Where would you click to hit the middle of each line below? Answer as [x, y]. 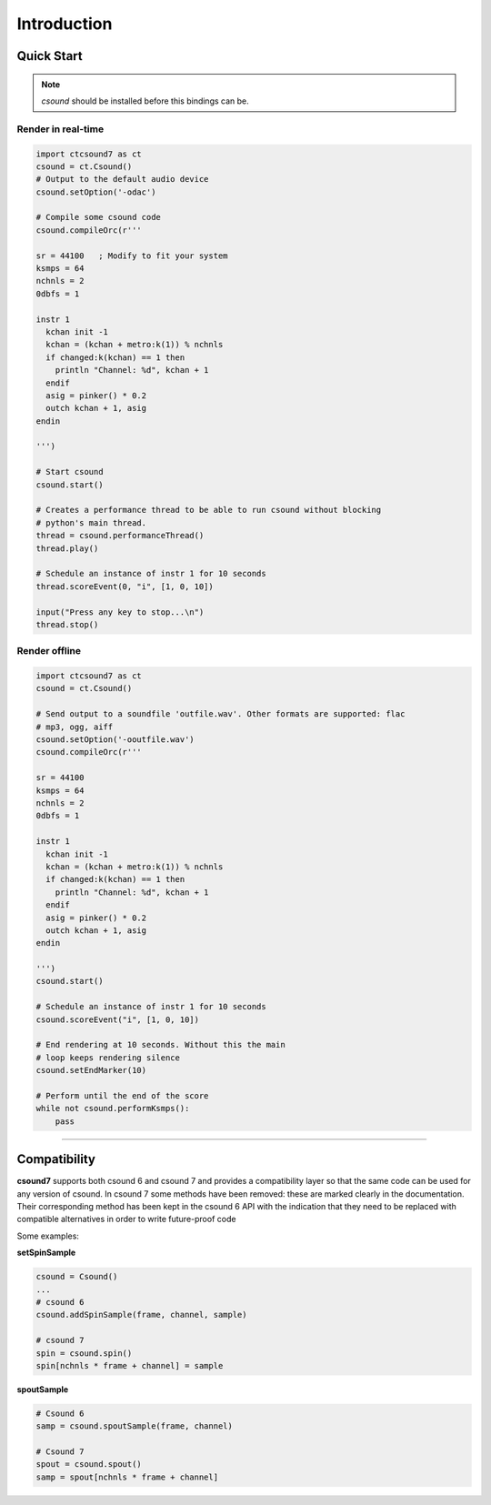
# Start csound [70, 472]
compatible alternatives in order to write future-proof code [126, 1219]
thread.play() [67, 548]
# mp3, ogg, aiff [75, 727]
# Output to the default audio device [122, 179]
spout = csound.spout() [89, 1465]
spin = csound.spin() [84, 1353]
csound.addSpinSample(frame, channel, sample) [141, 1315]
